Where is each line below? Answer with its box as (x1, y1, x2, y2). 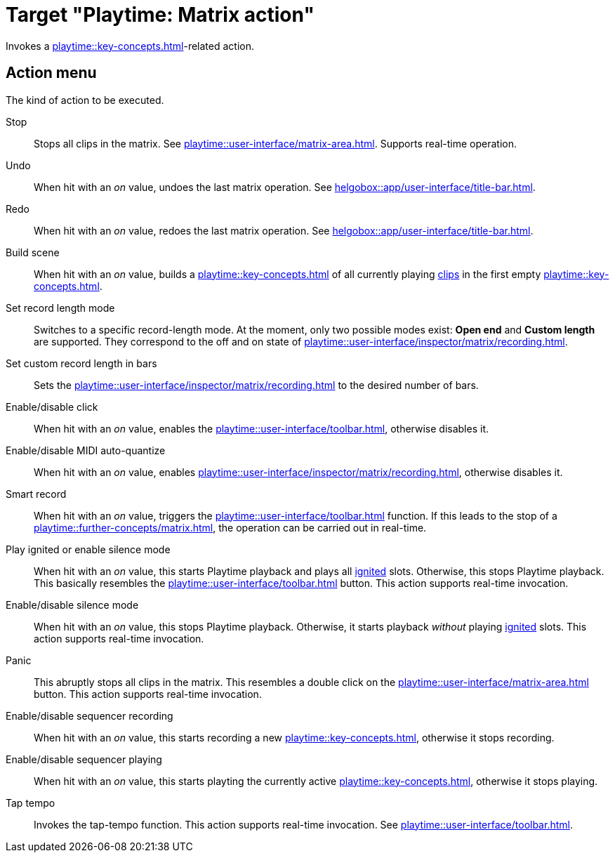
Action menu (6, 64, 97, 82)
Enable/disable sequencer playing (6, 753, 162, 765)
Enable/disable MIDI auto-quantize (6, 444, 166, 456)
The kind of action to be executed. (6, 93, 164, 106)
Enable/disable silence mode (6, 598, 139, 611)
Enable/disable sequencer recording (6, 709, 173, 722)
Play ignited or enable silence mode (6, 543, 171, 555)
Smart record (6, 487, 67, 500)
